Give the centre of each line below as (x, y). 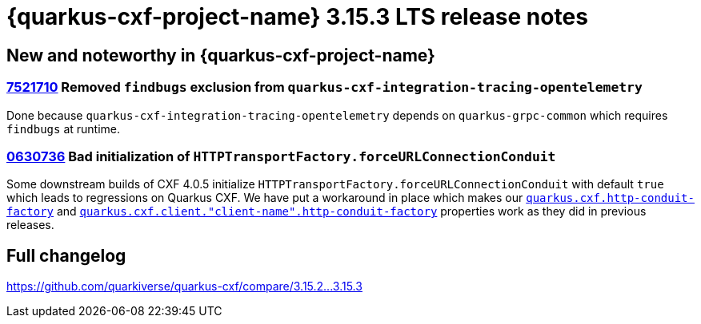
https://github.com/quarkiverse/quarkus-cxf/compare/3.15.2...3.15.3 (184, 286)
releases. (30, 225)
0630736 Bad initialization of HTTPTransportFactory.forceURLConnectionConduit (281, 156)
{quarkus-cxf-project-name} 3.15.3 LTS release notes (297, 17)
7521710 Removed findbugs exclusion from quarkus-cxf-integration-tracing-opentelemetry (324, 87)
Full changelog (66, 255)
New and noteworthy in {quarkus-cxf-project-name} (221, 55)
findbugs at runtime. (64, 128)
